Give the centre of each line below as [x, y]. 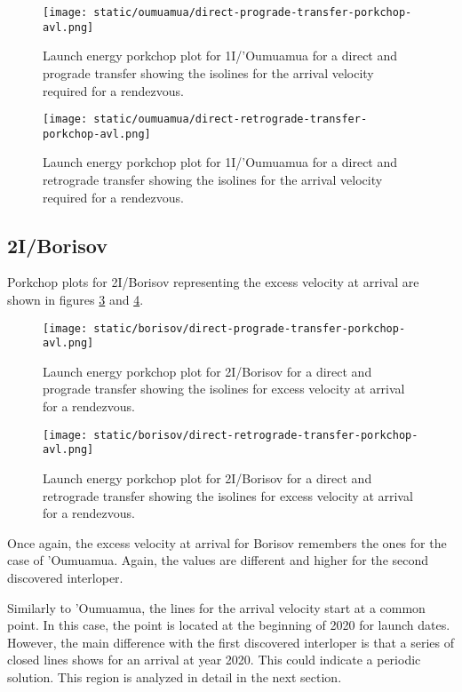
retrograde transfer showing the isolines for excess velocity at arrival [228, 495]
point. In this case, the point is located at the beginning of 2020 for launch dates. [229, 625]
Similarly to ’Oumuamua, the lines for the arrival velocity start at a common [216, 607]
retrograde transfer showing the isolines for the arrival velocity [213, 179]
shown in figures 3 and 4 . [76, 299]
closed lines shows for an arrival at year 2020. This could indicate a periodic [214, 660]
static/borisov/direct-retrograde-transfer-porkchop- [256, 435]
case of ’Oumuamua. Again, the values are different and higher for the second [218, 560]
